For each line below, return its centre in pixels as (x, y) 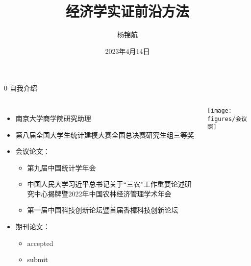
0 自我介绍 (21, 88)
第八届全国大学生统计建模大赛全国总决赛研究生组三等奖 (105, 134)
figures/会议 (227, 119)
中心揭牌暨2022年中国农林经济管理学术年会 (103, 193)
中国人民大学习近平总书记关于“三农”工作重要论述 (106, 184)
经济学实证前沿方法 (127, 11)
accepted (40, 243)
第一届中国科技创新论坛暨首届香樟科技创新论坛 (103, 210)
